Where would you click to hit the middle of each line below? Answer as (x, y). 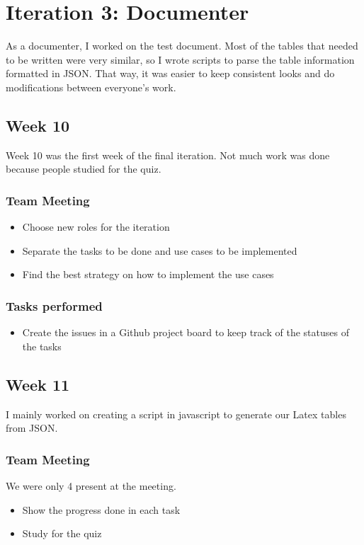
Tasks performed (54, 305)
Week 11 (38, 384)
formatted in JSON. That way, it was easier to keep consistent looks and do (170, 73)
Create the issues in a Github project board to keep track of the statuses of (186, 332)
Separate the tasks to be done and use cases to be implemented (160, 250)
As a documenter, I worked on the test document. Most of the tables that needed (182, 46)
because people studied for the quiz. (84, 169)
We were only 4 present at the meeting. (91, 485)
